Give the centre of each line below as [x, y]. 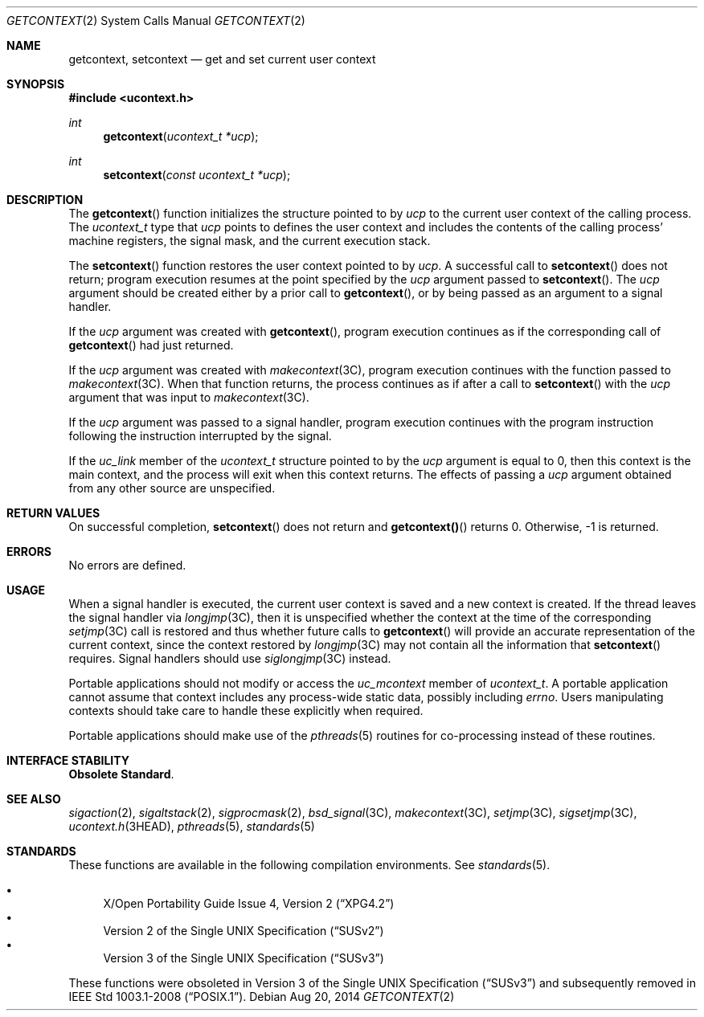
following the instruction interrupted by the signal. [200, 436]
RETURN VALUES [53, 513]
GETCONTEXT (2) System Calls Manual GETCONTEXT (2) [156, 20]
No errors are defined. [127, 565]
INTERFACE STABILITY [68, 760]
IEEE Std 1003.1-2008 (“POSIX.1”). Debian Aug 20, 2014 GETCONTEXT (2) [262, 997]
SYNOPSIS [36, 84]
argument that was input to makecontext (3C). [189, 397]
